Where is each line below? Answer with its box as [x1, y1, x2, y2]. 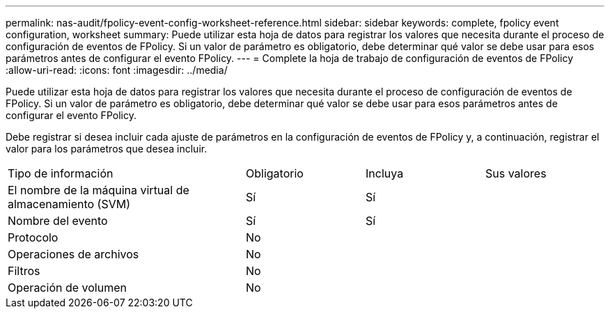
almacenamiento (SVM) [8, 197, 131, 211]
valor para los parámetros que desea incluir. [6, 143, 208, 155]
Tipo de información [8, 166, 114, 180]
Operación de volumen [8, 281, 127, 295]
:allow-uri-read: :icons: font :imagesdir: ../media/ [6, 64, 228, 76]
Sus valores [485, 166, 547, 180]
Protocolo [8, 230, 58, 244]
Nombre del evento [8, 214, 108, 228]
